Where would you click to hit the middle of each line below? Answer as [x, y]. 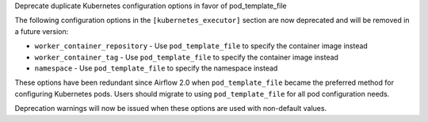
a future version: [42, 31]
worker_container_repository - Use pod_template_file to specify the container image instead [201, 46]
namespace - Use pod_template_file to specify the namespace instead [156, 68]
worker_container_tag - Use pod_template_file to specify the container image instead [186, 57]
